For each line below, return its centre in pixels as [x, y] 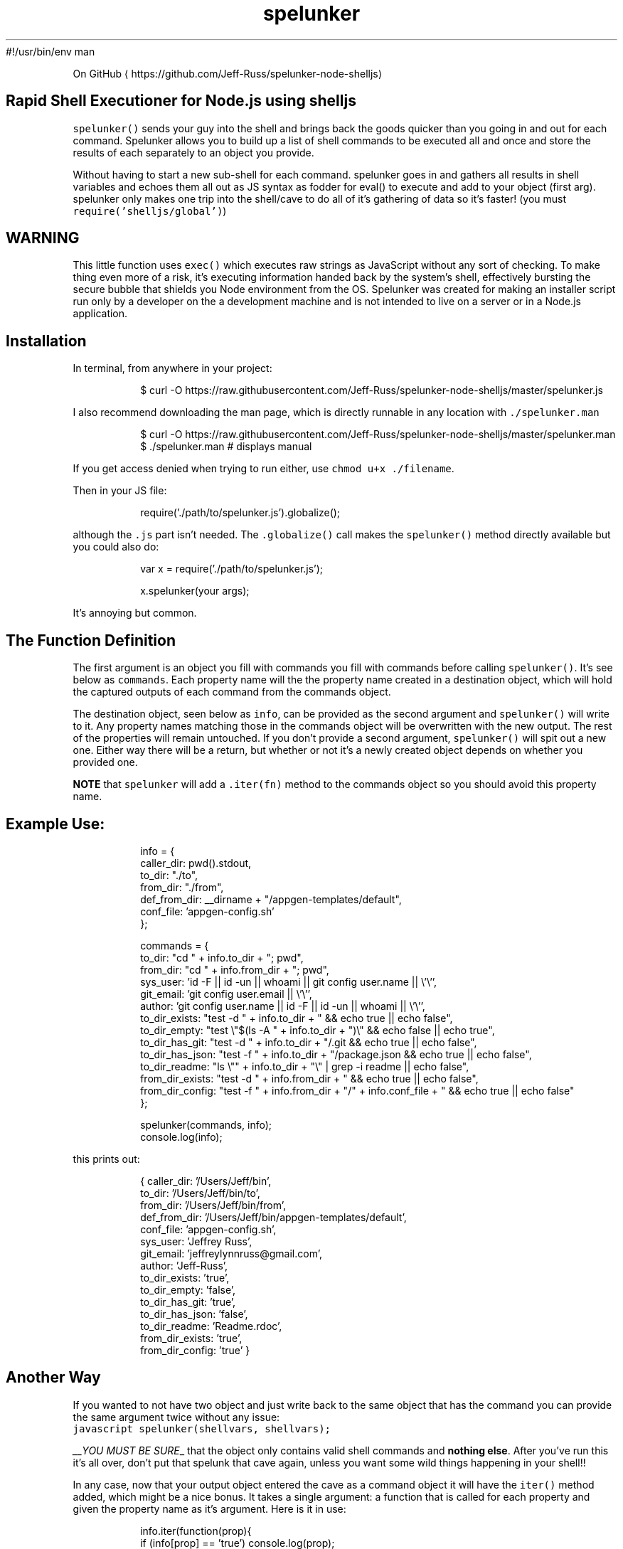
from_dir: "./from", [182, 887]
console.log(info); [181, 1137]
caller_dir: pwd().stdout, [196, 863]
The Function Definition [91, 640]
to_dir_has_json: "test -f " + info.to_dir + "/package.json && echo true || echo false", [336, 1054]
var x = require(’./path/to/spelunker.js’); [232, 569]
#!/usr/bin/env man [50, 51]
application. [100, 314]
